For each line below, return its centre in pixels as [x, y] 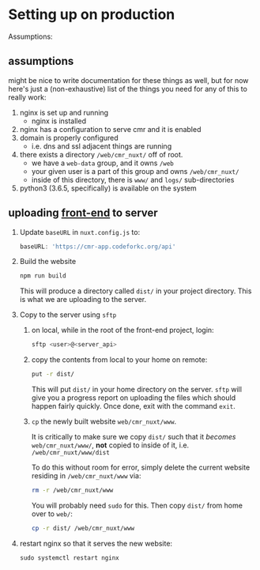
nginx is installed [59, 121]
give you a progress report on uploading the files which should [133, 398]
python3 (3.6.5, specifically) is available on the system [108, 188]
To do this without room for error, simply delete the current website [141, 467]
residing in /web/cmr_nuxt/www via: [86, 476]
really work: [27, 97]
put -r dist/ [53, 374]
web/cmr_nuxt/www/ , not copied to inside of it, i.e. [110, 445]
